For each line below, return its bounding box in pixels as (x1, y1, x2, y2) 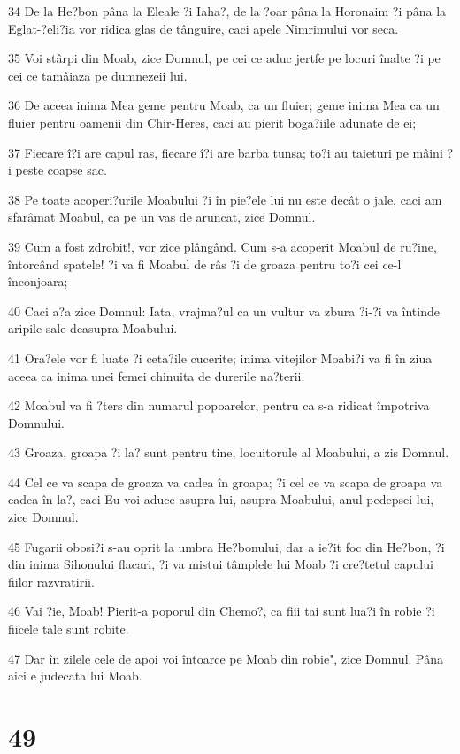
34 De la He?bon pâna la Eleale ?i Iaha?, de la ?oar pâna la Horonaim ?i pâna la (8, 2, 447, 19)
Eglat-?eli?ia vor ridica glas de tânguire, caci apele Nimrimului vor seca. (8, 19, 399, 37)
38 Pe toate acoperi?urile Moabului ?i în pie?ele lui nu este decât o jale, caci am (8, 190, 442, 208)
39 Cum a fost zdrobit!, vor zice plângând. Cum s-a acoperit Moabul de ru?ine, (8, 237, 437, 255)
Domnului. (8, 413, 65, 431)
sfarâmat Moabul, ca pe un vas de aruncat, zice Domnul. (8, 207, 316, 226)
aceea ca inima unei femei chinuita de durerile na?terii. (8, 366, 305, 385)
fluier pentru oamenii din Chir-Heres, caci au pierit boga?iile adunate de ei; (8, 113, 417, 131)
